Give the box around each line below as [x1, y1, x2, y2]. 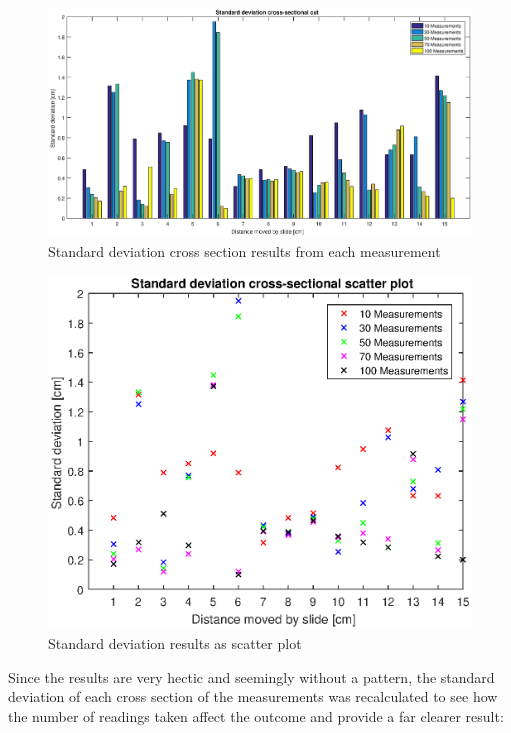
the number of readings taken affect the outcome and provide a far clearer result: [8, 705, 504, 726]
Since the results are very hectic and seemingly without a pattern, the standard [8, 666, 495, 687]
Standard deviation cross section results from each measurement [48, 240, 441, 261]
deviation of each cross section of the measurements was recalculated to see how [8, 686, 498, 707]
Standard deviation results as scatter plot [48, 632, 302, 653]
